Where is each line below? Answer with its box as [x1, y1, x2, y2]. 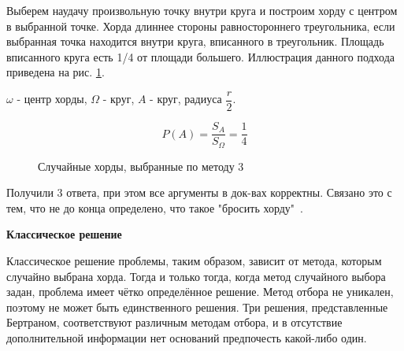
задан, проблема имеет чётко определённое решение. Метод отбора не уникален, [6, 283, 394, 300]
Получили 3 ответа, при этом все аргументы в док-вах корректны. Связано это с [6, 184, 392, 201]
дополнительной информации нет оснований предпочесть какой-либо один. [6, 329, 367, 345]
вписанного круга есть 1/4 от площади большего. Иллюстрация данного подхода [6, 48, 395, 65]
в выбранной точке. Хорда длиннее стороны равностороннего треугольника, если [6, 17, 395, 34]
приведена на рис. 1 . [6, 64, 105, 80]
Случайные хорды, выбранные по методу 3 [38, 157, 244, 174]
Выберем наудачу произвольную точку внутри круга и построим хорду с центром [6, 2, 398, 18]
